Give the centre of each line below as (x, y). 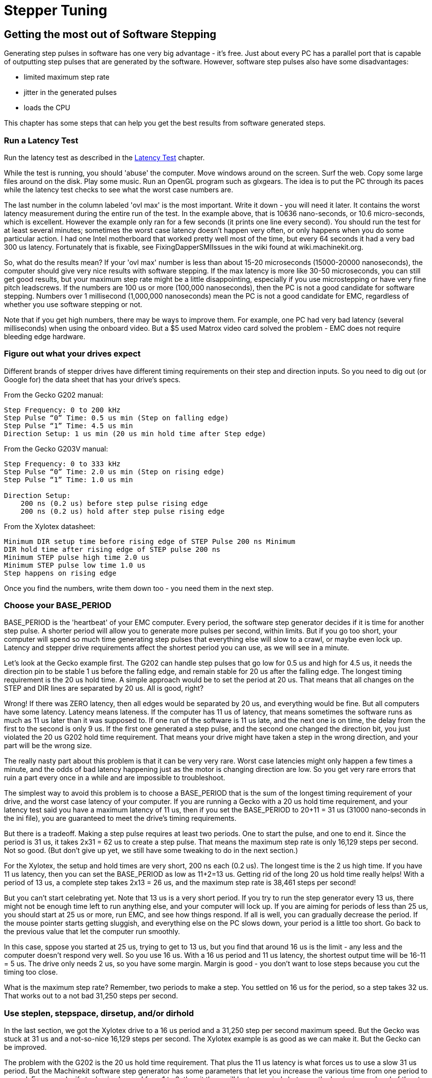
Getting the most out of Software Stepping (110, 34)
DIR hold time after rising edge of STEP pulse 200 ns (112, 549)
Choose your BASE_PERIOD (58, 606)
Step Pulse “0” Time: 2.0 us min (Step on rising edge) (114, 472)
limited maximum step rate (67, 77)
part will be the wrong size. (48, 746)
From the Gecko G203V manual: (56, 449)
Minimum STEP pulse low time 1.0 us (75, 565)
